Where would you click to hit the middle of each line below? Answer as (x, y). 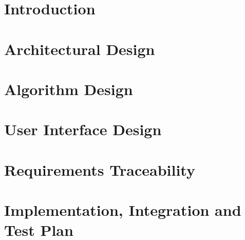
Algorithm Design (69, 89)
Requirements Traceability (100, 169)
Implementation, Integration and (123, 210)
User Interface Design (83, 129)
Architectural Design (80, 49)
